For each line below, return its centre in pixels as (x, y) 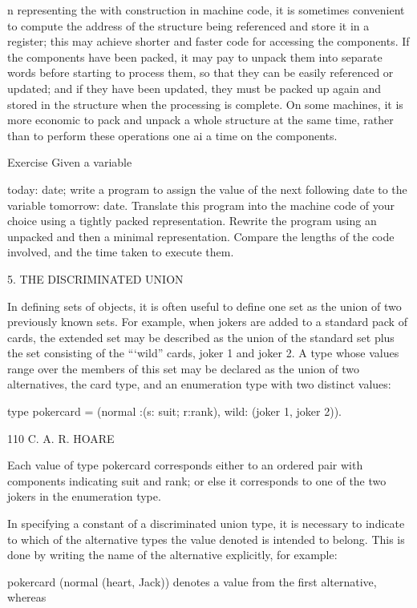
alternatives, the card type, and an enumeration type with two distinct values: (199, 384)
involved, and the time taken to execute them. (121, 252)
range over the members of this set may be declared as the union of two (184, 368)
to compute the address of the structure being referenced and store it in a (188, 25)
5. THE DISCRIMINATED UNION (95, 278)
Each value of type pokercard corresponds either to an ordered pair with (185, 465)
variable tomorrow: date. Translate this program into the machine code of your (201, 205)
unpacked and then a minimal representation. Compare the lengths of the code (201, 236)
